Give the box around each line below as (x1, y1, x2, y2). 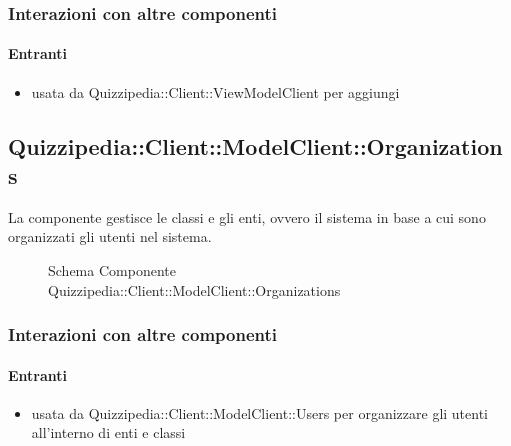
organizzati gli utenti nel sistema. (8, 226, 212, 247)
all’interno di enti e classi (31, 422, 186, 443)
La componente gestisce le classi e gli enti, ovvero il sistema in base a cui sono (8, 206, 486, 227)
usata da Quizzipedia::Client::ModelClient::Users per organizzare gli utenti (31, 402, 488, 423)
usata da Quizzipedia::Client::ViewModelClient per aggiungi (31, 81, 400, 102)
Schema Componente (48, 260, 176, 281)
